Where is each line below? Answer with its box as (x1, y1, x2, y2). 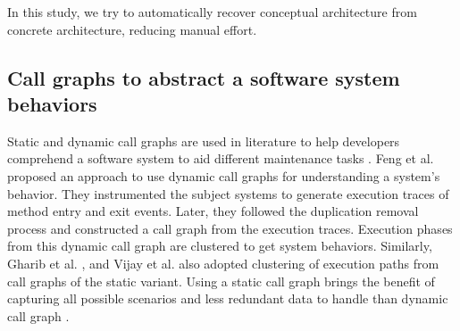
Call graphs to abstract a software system (7, 63, 400, 91)
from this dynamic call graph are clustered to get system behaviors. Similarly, (7, 236, 432, 255)
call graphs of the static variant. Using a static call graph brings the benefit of (7, 271, 435, 290)
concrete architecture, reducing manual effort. (7, 20, 257, 38)
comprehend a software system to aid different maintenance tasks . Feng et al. (7, 149, 434, 168)
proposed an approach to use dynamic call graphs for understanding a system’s (7, 166, 440, 185)
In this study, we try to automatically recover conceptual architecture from (7, 3, 417, 21)
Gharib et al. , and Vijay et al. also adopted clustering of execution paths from (7, 253, 439, 272)
